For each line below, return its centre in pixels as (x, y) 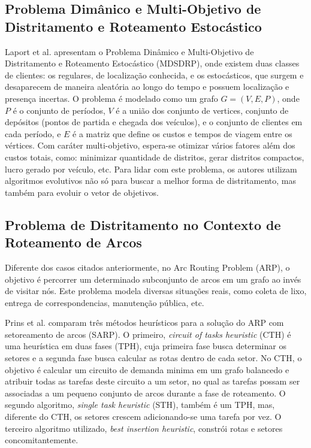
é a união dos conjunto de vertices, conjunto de (202, 110)
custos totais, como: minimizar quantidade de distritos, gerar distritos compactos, (155, 157)
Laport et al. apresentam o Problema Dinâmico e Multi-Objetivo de (129, 51)
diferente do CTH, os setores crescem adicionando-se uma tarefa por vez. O (143, 417)
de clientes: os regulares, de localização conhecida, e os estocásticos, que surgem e (154, 75)
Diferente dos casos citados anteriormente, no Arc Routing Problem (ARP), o (147, 267)
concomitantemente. (42, 440)
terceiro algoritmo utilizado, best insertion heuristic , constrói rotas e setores (144, 428)
